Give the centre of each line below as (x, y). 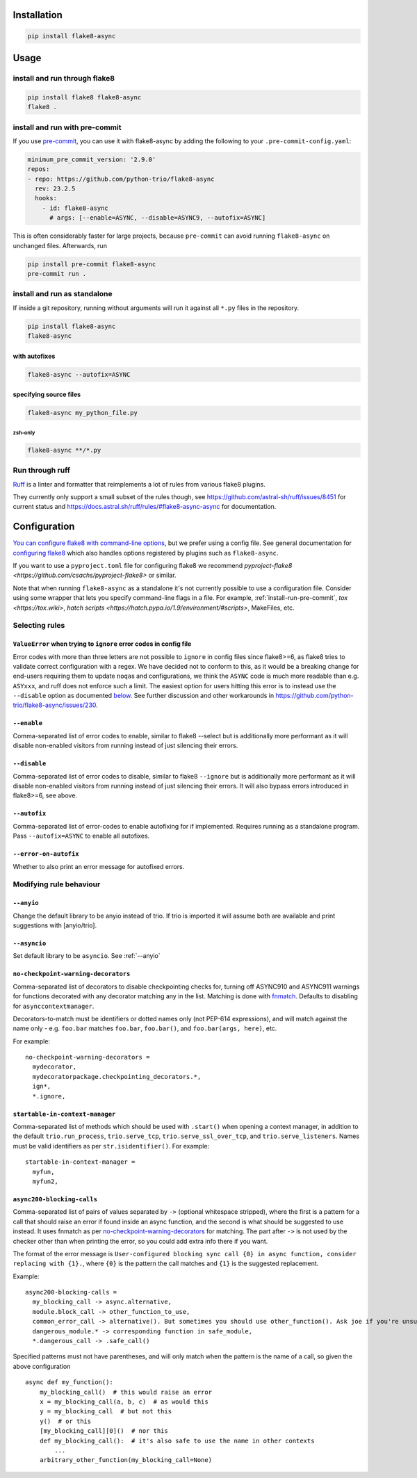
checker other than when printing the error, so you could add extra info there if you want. (140, 1241)
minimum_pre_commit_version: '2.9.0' (92, 159)
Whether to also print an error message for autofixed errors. (99, 866)
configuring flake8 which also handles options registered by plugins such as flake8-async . (146, 553)
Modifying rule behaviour (57, 884)
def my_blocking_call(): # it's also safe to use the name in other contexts (177, 1440)
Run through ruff (42, 471)
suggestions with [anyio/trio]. (55, 925)
